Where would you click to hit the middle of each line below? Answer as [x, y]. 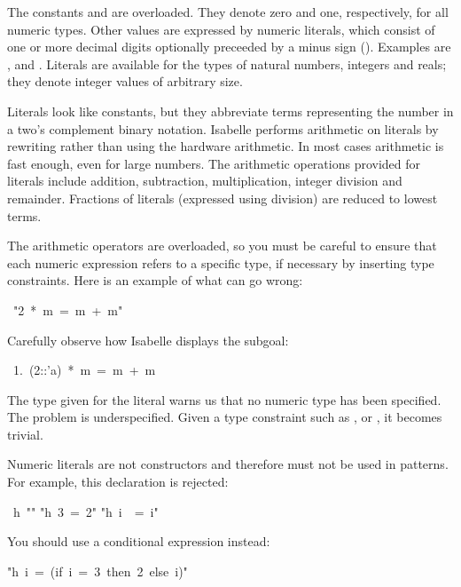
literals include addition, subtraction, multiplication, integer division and [205, 181]
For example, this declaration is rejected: [118, 482]
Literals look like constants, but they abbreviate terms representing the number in [230, 111]
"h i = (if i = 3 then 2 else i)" [98, 571]
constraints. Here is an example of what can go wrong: [155, 280]
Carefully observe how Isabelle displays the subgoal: [148, 340]
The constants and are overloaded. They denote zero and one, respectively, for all [228, 12]
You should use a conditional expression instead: [139, 541]
